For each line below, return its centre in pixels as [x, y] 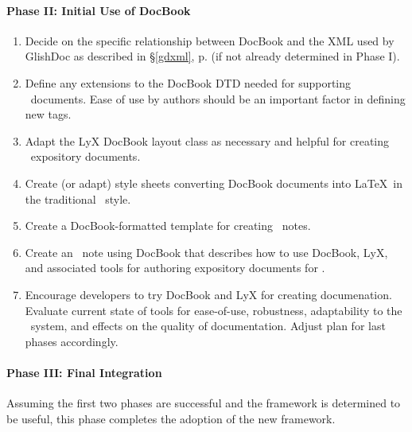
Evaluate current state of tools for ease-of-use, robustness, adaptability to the [214, 310]
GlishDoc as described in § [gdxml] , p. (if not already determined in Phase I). [212, 56]
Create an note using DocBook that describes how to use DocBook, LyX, [206, 252]
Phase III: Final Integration [84, 372]
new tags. [48, 114]
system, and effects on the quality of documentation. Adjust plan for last [208, 326]
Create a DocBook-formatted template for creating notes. [168, 226]
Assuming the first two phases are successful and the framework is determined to [204, 403]
